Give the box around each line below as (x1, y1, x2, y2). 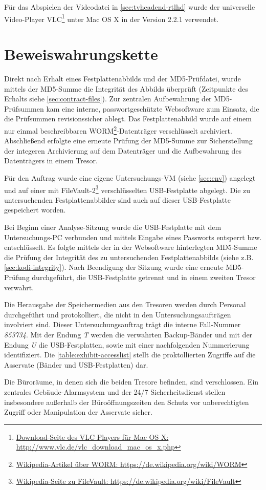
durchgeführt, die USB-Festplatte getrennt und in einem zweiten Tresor (32, 271, 256, 282)
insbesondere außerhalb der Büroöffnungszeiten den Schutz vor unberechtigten (4, 396, 249, 407)
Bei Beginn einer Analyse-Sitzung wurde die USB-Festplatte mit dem (4, 222, 221, 232)
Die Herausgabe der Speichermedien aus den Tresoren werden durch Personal (4, 299, 246, 310)
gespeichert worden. (4, 204, 66, 215)
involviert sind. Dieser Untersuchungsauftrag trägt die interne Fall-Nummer (4, 319, 241, 330)
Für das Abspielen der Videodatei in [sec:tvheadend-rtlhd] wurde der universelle (4, 2, 255, 12)
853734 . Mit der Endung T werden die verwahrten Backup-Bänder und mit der (4, 329, 253, 339)
